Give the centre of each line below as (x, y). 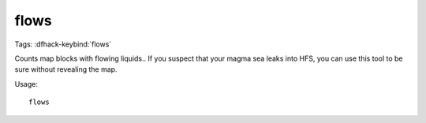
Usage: (26, 84)
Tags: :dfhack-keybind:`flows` (63, 44)
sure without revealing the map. (66, 69)
